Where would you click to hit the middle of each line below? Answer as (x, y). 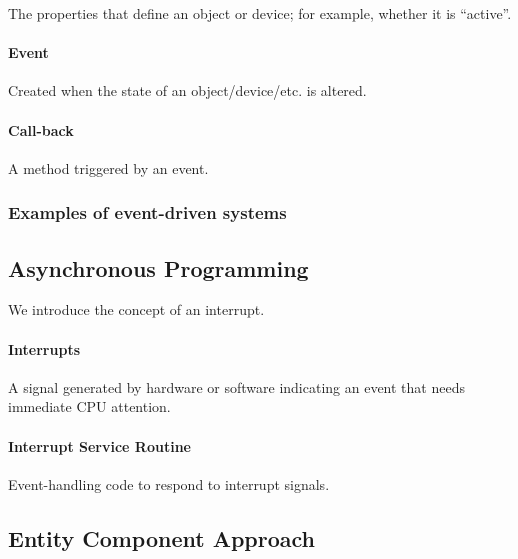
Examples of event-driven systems (147, 212)
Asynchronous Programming (158, 267)
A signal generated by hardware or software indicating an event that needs (236, 386)
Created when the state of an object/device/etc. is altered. (187, 90)
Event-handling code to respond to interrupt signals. (169, 483)
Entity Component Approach (162, 537)
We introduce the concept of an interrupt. (136, 309)
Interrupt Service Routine (99, 445)
